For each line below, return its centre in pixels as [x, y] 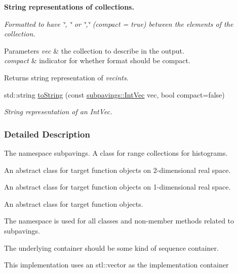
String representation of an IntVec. [58, 111]
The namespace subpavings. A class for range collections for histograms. [116, 152]
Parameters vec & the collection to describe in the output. [94, 50]
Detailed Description [47, 134]
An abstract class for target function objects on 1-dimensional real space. [117, 187]
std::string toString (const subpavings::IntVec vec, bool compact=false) [114, 94]
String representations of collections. [69, 7]
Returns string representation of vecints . [66, 77]
